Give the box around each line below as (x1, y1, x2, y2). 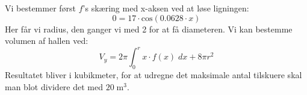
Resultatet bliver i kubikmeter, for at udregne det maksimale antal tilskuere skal (5, 69, 302, 81)
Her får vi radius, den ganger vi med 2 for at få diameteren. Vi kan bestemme (5, 22, 293, 35)
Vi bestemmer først (5, 2, 76, 14)
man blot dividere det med (5, 80, 103, 93)
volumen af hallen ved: (5, 34, 88, 47)
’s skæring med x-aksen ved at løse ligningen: (82, 2, 249, 14)
